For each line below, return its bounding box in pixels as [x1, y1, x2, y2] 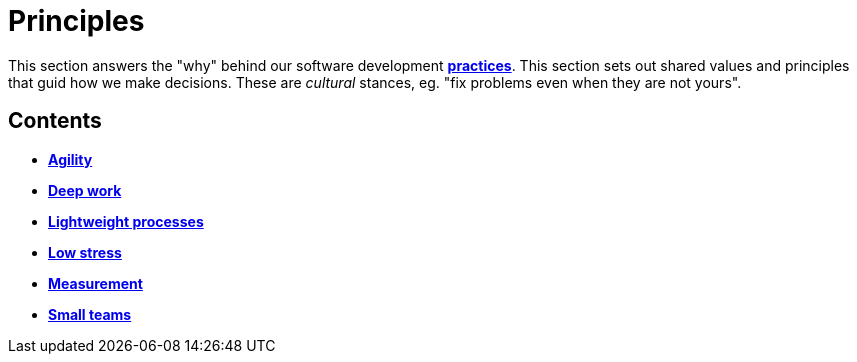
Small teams [48, 305, 132, 323]
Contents [8, 108, 102, 134]
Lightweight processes [48, 212, 204, 230]
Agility [48, 150, 93, 168]
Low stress [48, 243, 122, 261]
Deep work [48, 181, 122, 199]
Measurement [48, 274, 143, 292]
